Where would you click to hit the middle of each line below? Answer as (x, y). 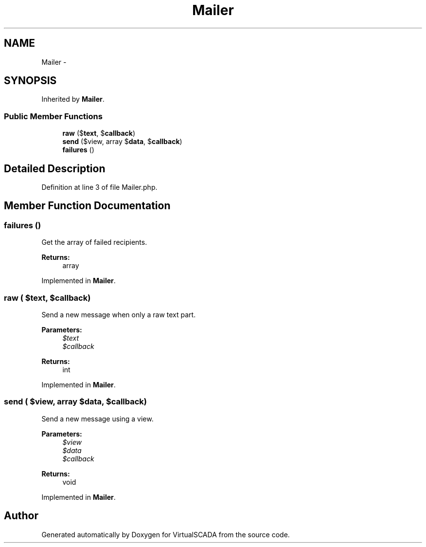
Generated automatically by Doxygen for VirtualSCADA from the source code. (166, 534)
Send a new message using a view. (98, 419)
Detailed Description (55, 168)
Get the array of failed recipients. (94, 242)
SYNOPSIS (30, 81)
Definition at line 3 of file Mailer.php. (99, 187)
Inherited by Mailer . (73, 99)
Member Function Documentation (87, 206)
